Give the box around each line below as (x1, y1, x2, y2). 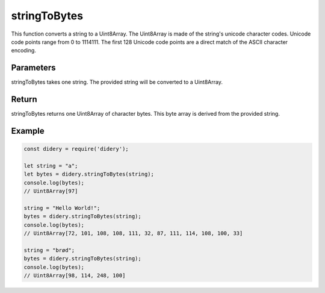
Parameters (11, 63, 56, 73)
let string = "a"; (23, 162, 78, 169)
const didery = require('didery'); (23, 145, 129, 153)
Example (11, 125, 45, 136)
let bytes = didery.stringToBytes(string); (23, 171, 155, 178)
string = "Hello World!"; (23, 204, 101, 211)
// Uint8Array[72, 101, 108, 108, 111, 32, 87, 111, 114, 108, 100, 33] (23, 230, 243, 237)
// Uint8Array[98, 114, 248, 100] (23, 272, 126, 279)
